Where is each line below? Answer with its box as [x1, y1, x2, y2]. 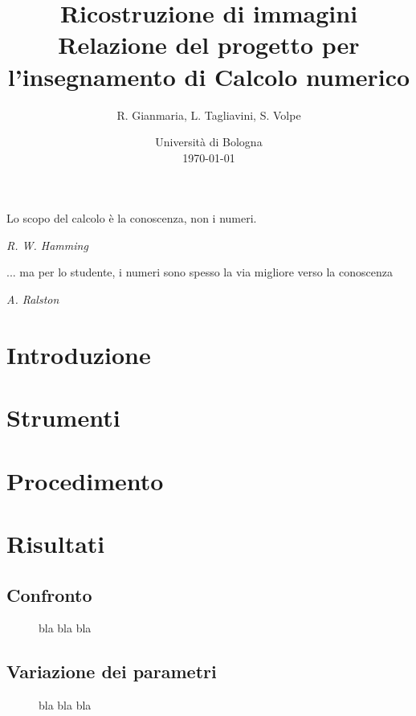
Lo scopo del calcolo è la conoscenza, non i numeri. [6, 210, 257, 227]
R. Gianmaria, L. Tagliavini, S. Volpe [116, 106, 301, 123]
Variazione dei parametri [6, 659, 217, 684]
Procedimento [6, 464, 164, 497]
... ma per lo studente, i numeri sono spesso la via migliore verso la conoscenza [6, 264, 393, 280]
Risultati [6, 526, 105, 559]
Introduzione [6, 338, 151, 370]
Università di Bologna [155, 133, 263, 150]
